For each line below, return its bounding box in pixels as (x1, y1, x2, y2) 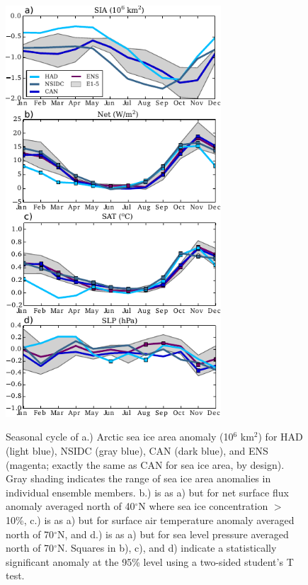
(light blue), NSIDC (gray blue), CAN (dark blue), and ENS (6, 443, 268, 458)
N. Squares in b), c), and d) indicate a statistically (57, 540, 277, 555)
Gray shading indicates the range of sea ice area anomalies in (6, 471, 271, 486)
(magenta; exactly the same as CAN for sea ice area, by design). (6, 457, 285, 472)
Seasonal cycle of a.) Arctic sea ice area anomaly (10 (6, 429, 234, 444)
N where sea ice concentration (138, 499, 268, 513)
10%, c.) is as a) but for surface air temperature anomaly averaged (6, 512, 295, 527)
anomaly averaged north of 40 (6, 499, 135, 513)
